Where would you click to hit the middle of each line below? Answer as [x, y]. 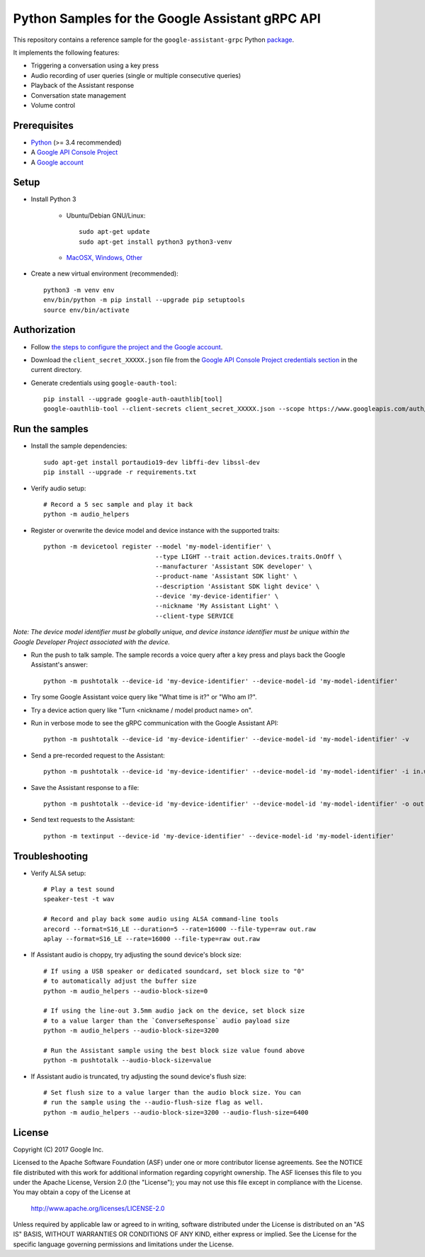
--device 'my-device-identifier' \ [217, 596]
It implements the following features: [66, 52]
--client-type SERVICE [194, 616]
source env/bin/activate [86, 310]
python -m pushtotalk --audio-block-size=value [127, 1060]
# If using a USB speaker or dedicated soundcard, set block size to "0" [174, 971]
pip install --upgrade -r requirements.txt [120, 472]
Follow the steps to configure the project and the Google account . [127, 346]
